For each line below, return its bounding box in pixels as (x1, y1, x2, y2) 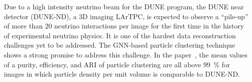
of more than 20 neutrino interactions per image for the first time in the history (4, 21, 244, 31)
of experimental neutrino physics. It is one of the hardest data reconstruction (4, 30, 236, 40)
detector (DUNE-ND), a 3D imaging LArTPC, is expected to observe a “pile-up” (4, 11, 249, 21)
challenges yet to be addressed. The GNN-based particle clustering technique (4, 40, 235, 50)
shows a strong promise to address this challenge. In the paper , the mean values (4, 49, 248, 59)
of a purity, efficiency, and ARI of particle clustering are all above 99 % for (4, 59, 230, 69)
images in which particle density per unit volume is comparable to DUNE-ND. (4, 69, 240, 79)
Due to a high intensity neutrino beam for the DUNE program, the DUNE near (4, 1, 244, 11)
